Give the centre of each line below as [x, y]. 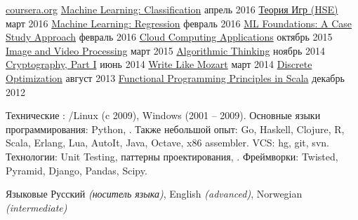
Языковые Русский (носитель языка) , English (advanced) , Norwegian [154, 194]
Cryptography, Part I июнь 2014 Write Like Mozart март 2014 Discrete [159, 64]
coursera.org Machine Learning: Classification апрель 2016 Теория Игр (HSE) [172, 9]
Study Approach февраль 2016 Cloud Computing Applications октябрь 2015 [169, 37]
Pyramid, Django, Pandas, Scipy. [77, 170]
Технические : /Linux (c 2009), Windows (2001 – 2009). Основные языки [163, 115]
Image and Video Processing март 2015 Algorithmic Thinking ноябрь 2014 [165, 50]
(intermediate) [37, 207]
